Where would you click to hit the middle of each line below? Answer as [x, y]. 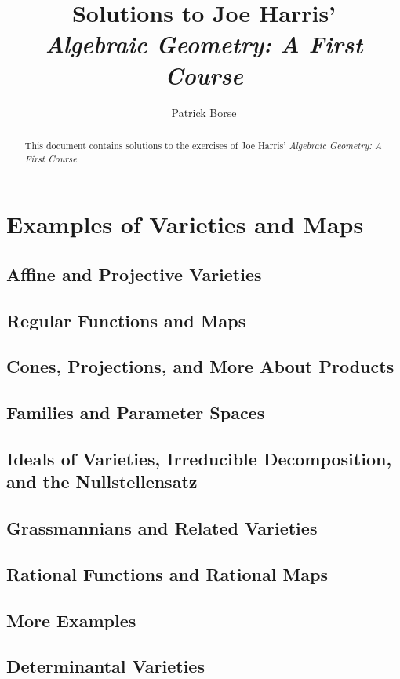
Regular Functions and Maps [126, 320]
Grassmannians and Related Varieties [162, 528]
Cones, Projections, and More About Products [200, 366]
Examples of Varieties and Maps [185, 224]
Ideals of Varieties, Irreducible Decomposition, [199, 458]
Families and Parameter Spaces [136, 413]
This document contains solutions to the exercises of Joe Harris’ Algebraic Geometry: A [203, 145]
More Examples [71, 620]
